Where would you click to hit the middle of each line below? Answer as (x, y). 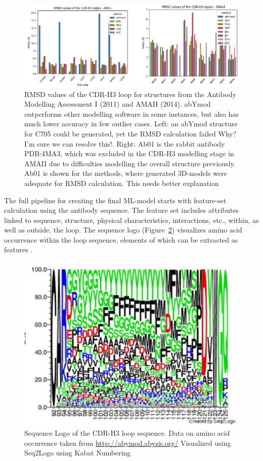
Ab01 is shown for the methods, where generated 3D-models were (126, 173)
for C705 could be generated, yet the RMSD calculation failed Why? (130, 133)
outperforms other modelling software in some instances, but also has (131, 113)
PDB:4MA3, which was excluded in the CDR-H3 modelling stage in (129, 153)
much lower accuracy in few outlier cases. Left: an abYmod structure (131, 124)
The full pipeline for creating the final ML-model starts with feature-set (115, 200)
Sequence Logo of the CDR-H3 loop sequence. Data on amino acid (127, 433)
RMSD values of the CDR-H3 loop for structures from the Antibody (130, 94)
